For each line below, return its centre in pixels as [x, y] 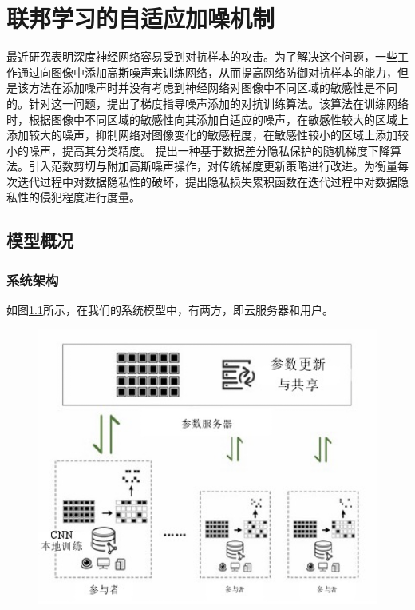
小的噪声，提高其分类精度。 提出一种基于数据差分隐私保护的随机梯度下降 [198, 150]
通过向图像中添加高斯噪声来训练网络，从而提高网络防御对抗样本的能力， [207, 72]
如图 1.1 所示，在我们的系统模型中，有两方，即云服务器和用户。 [170, 310]
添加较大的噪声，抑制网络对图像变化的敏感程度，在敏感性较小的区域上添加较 [207, 135]
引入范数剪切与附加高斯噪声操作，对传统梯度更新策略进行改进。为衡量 [213, 166]
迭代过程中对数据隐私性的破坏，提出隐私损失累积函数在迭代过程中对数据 [207, 181]
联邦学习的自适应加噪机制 [141, 18]
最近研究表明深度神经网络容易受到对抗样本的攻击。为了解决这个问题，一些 [202, 56]
